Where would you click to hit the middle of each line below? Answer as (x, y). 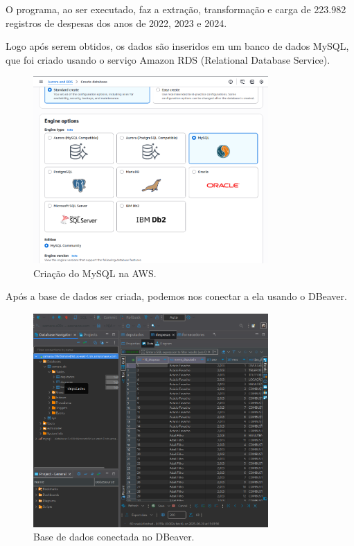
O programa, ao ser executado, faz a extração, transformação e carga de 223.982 (176, 9)
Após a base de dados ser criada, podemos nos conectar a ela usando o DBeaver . (176, 296)
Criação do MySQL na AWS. (95, 273)
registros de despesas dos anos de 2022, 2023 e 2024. (116, 23)
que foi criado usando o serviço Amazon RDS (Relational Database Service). (168, 59)
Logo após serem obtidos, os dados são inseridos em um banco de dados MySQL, (177, 46)
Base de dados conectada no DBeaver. (114, 537)
